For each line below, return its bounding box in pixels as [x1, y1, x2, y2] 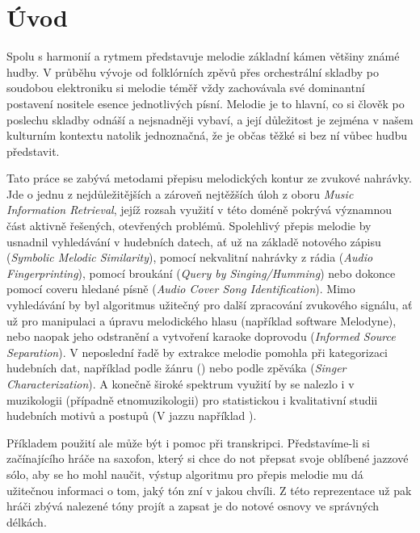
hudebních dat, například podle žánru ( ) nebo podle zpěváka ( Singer [6, 359, 346, 376]
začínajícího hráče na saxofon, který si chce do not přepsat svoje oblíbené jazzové [6, 450, 409, 467]
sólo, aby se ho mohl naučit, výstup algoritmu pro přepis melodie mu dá [6, 465, 363, 482]
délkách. [6, 513, 47, 530]
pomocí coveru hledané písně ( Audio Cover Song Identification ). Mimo [6, 280, 355, 297]
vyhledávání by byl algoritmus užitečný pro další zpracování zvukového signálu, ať [6, 296, 413, 313]
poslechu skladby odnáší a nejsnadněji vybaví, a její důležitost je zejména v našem [6, 111, 414, 128]
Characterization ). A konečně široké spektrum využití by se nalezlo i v [6, 376, 355, 392]
